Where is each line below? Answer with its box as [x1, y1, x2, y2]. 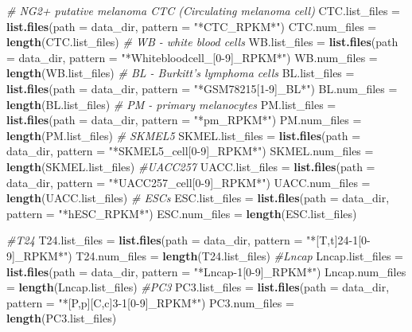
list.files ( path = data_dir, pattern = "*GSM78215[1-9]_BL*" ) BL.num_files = [6, 80, 398, 96]
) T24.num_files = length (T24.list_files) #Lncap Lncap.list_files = [68, 247, 403, 264]
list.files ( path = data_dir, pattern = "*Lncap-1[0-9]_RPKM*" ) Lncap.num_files [6, 263, 406, 279]
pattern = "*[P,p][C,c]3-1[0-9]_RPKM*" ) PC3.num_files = [6, 294, 294, 311]
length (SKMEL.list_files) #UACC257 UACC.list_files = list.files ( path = [6, 158, 375, 174]
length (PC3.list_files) [6, 310, 117, 326]
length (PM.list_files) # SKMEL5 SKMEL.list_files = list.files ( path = [6, 127, 361, 143]
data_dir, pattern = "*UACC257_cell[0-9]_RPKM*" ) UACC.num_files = [6, 174, 371, 190]
